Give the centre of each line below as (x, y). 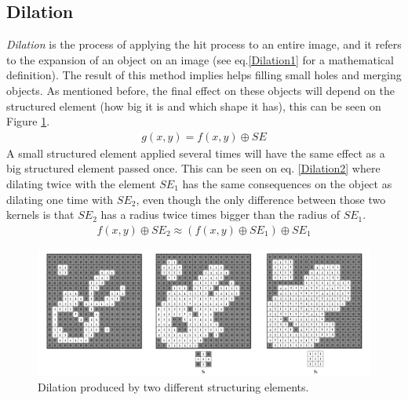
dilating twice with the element (81, 183)
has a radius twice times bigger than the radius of (220, 215)
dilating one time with (60, 199)
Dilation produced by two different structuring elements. (173, 386)
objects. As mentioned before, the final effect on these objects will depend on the (200, 90)
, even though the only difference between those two (261, 199)
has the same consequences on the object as (287, 183)
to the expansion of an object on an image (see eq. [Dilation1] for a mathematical (200, 59)
